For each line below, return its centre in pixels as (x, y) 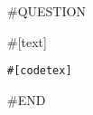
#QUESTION (46, 11)
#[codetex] (40, 71)
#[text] (27, 41)
